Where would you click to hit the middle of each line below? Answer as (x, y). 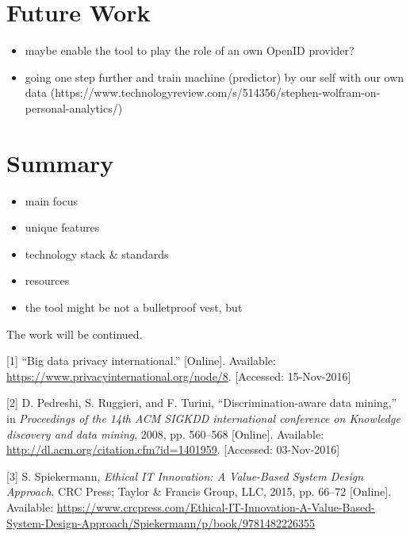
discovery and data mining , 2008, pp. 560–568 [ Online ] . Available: (165, 433)
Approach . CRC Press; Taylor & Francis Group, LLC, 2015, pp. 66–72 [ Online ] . (199, 491)
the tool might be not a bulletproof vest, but (134, 307)
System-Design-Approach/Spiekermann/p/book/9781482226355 (161, 522)
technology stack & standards (97, 253)
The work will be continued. (75, 334)
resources (47, 280)
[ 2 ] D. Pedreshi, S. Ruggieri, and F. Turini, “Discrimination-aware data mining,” (202, 403)
